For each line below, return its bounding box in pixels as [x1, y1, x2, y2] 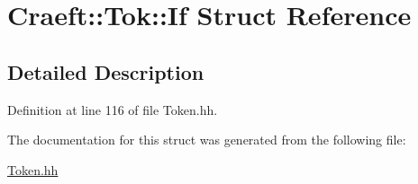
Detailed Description [7, 57, 204, 85]
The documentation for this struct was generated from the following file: [7, 130, 406, 149]
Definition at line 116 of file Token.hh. [7, 100, 218, 118]
